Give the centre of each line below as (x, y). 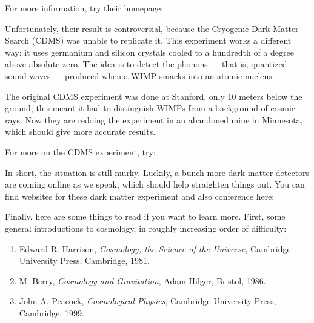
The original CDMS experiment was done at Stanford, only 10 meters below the (154, 96)
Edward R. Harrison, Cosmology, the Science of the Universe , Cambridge (155, 248)
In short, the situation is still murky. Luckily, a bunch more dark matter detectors (157, 172)
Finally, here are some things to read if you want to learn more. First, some (145, 216)
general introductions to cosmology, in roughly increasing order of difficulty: (146, 228)
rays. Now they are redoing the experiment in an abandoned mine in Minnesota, (154, 119)
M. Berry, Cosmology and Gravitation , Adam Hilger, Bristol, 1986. (142, 280)
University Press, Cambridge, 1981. (85, 260)
